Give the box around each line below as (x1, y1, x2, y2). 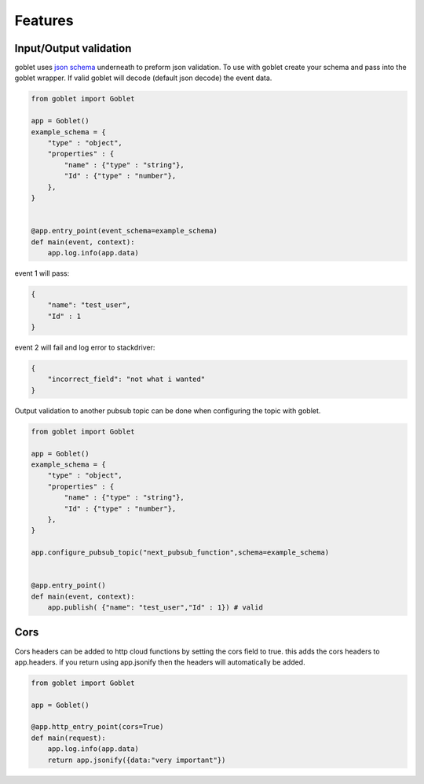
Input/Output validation (14, 42, 132, 55)
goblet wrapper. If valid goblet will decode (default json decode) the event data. (14, 73, 272, 82)
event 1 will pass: (14, 268, 70, 278)
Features (14, 12, 74, 29)
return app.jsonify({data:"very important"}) (47, 755, 226, 764)
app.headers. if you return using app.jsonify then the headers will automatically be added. (14, 657, 305, 667)
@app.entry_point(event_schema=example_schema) (31, 226, 217, 236)
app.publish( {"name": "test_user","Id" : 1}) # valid (47, 603, 263, 612)
